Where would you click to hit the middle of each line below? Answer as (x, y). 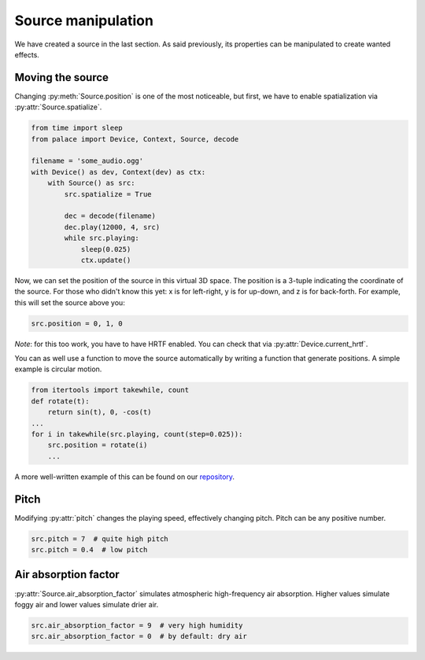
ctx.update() (106, 260)
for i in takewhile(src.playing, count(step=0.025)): (137, 434)
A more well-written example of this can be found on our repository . (125, 477)
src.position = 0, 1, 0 (77, 323)
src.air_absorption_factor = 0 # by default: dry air (139, 636)
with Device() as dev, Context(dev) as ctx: (118, 172)
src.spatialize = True (108, 194)
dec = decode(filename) (110, 216)
